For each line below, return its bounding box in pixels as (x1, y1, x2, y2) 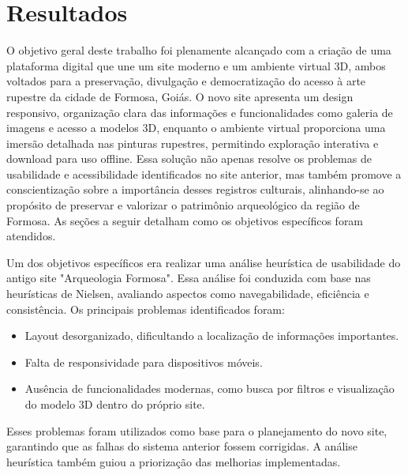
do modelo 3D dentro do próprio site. (24, 396, 205, 412)
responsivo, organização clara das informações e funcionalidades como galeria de (6, 104, 393, 120)
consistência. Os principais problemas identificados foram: (6, 300, 285, 317)
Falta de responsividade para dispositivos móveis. (24, 353, 263, 370)
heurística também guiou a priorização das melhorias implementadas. (6, 453, 341, 469)
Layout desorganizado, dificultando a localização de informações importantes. (24, 327, 399, 344)
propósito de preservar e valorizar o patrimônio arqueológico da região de (6, 197, 360, 213)
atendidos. (6, 228, 56, 244)
